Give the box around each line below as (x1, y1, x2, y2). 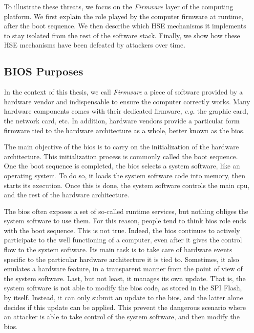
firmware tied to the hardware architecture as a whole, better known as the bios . (4, 125, 245, 135)
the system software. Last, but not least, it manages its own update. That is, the (4, 273, 246, 283)
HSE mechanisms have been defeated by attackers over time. (4, 40, 186, 50)
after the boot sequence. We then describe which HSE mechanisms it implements (4, 21, 246, 31)
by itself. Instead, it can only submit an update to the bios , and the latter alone (4, 292, 243, 303)
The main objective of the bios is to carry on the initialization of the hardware (4, 142, 239, 152)
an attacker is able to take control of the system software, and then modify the (4, 311, 240, 322)
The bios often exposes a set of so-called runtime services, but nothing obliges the (4, 206, 249, 216)
